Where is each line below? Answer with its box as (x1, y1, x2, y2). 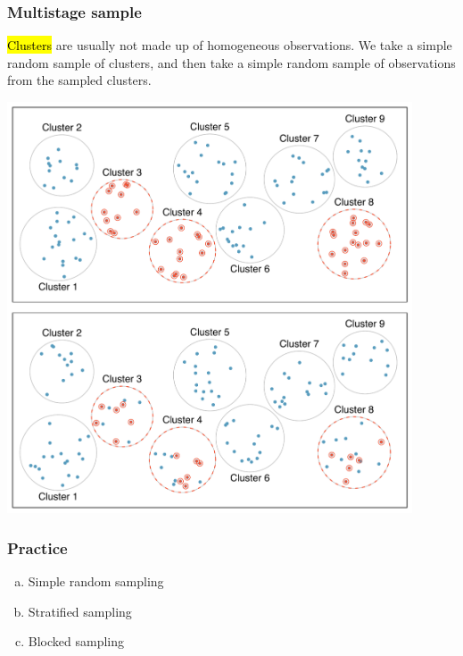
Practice (7, 536, 68, 559)
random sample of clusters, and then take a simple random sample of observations (7, 53, 456, 71)
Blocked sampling (28, 632, 125, 651)
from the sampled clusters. (7, 71, 152, 89)
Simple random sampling (28, 572, 164, 591)
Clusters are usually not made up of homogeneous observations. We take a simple (7, 36, 452, 55)
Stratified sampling (28, 601, 132, 620)
